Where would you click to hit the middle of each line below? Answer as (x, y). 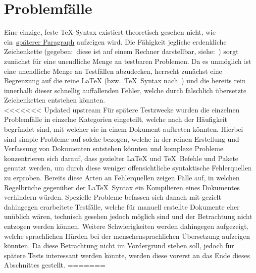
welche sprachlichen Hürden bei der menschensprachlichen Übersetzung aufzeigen (127, 236)
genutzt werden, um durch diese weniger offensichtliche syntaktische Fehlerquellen (128, 168)
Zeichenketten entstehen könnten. (55, 100)
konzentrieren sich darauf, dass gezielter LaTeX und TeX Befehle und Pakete (121, 158)
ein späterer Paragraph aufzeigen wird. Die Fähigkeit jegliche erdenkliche (115, 41)
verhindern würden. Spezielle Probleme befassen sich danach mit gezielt (113, 197)
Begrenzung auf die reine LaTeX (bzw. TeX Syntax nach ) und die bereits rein (125, 81)
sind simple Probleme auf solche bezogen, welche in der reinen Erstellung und (122, 138)
